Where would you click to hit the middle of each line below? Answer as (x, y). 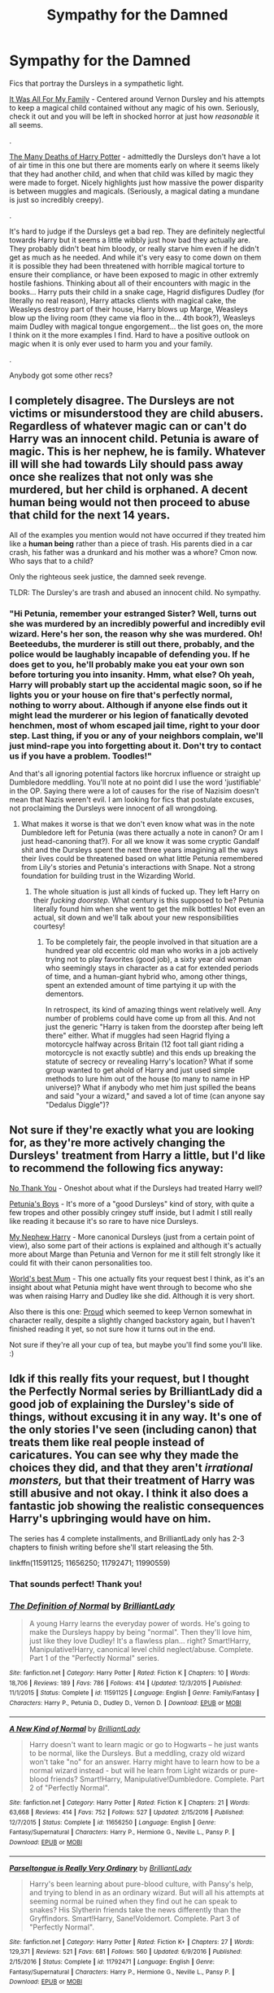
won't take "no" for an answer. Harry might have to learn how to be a (144, 1761)
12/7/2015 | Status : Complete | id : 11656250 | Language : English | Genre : (113, 1822)
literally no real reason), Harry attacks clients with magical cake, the (123, 300)
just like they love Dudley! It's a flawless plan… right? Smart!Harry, (140, 1641)
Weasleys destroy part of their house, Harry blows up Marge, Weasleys (129, 309)
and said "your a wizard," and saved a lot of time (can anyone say (155, 1096)
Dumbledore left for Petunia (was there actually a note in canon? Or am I (142, 833)
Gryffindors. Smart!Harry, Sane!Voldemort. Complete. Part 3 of (134, 1918)
